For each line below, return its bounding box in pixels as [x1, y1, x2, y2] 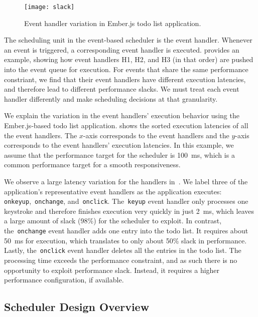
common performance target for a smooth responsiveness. [4, 159, 181, 170]
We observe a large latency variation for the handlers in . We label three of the [4, 176, 248, 186]
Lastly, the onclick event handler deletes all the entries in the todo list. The [4, 245, 241, 255]
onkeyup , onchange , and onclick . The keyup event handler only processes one [4, 196, 248, 206]
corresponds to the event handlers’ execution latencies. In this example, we [4, 140, 234, 150]
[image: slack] [24, 4, 75, 11]
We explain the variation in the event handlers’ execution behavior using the [4, 110, 239, 121]
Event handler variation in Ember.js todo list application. [24, 18, 201, 28]
